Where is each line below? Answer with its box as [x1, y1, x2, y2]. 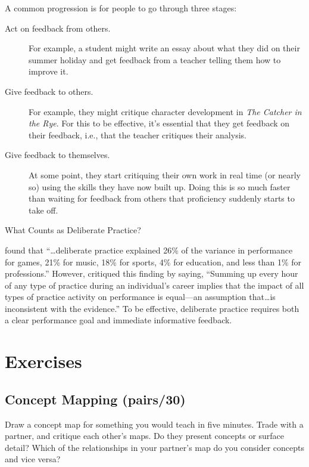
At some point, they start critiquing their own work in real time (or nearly [29, 168, 301, 181]
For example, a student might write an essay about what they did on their [29, 42, 300, 54]
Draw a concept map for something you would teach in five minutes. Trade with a [5, 417, 304, 430]
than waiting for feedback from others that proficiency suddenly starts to [29, 192, 295, 205]
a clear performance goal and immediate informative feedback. [5, 314, 232, 326]
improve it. [29, 65, 68, 78]
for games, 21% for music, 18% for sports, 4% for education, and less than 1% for [5, 255, 302, 268]
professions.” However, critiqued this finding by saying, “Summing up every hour [5, 267, 298, 280]
